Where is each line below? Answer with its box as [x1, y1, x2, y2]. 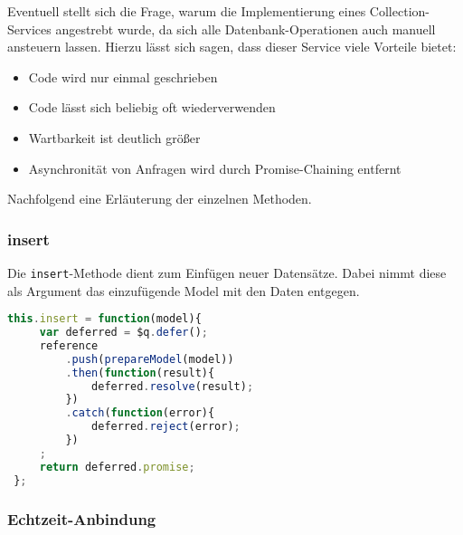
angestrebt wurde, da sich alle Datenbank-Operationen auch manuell [55, 19, 436, 38]
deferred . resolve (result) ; [91, 379, 254, 393]
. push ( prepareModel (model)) [65, 352, 234, 366]
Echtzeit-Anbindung [7, 507, 156, 530]
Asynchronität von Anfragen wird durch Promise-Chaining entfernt [28, 158, 402, 177]
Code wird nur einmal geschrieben [28, 67, 218, 86]
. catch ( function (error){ [65, 406, 215, 420]
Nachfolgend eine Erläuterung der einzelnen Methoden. [7, 189, 312, 208]
